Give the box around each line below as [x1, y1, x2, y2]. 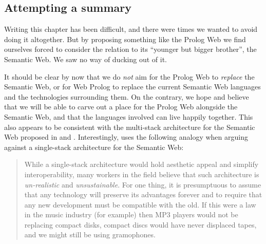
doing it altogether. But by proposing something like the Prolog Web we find [4, 33, 246, 44]
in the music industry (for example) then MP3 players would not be [24, 209, 238, 220]
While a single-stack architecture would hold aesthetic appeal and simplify [24, 159, 259, 170]
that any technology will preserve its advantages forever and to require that [24, 189, 262, 200]
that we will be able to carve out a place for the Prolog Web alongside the [4, 101, 238, 112]
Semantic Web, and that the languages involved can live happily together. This [4, 111, 253, 122]
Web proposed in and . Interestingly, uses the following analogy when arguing [4, 132, 248, 142]
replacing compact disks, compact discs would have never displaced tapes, [24, 219, 257, 230]
